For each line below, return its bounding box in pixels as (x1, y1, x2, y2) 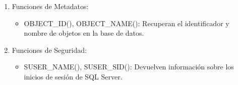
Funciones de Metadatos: (12, 1, 89, 11)
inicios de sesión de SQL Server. (24, 71, 123, 81)
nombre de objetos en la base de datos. (24, 28, 144, 38)
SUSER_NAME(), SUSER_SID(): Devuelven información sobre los (24, 61, 234, 72)
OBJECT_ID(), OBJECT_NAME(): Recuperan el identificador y (24, 18, 229, 28)
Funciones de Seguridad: (12, 44, 87, 55)
